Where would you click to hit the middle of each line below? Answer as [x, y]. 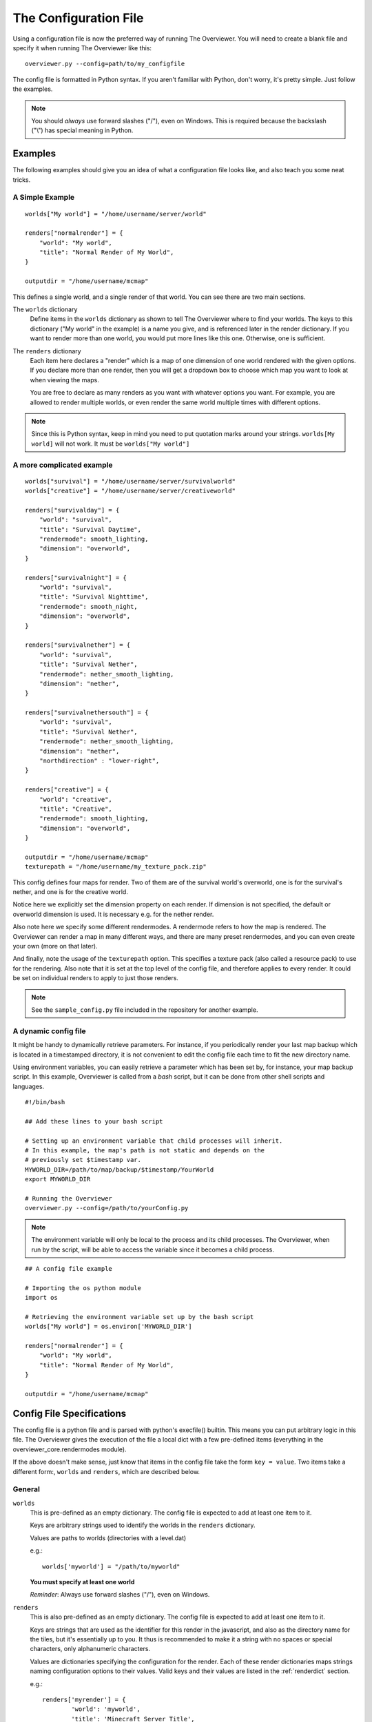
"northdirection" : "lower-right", [99, 761]
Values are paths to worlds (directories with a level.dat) [108, 1538]
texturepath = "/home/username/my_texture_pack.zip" [116, 867]
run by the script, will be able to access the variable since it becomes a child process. [153, 1249]
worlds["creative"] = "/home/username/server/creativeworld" [130, 491]
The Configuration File [78, 18]
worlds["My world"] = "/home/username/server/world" [116, 214]
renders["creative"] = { [67, 790]
